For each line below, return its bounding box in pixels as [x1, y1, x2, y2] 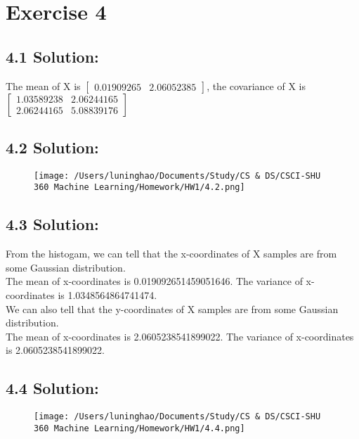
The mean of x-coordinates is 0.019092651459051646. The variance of [6, 274, 303, 288]
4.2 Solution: [6, 136, 99, 158]
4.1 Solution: [6, 45, 99, 67]
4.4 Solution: [6, 377, 99, 399]
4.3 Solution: [6, 213, 99, 235]
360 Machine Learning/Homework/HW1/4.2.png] [34, 182, 245, 193]
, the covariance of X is [207, 78, 306, 93]
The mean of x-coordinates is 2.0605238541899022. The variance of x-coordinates [6, 329, 354, 343]
